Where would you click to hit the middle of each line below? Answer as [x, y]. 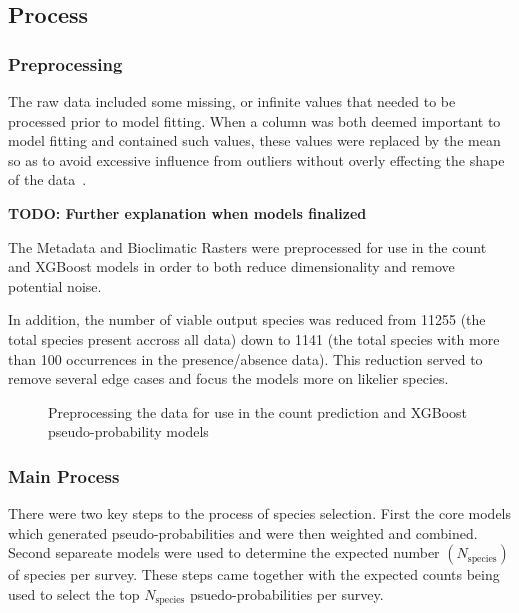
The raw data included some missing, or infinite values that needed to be [232, 101]
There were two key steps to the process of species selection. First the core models [260, 513]
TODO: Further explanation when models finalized [187, 212]
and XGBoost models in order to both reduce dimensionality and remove [231, 266]
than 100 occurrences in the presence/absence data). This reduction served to [245, 358]
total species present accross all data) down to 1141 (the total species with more [254, 338]
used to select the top [74, 593]
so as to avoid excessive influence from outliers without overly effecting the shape [256, 159]
